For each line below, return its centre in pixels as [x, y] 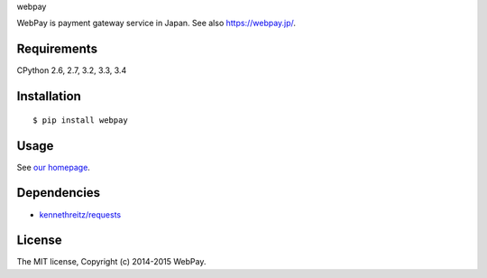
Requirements [57, 49]
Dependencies [59, 193]
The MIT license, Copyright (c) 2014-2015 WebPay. [111, 262]
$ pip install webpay [80, 120]
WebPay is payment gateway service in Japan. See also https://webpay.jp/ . [156, 23]
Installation [49, 96]
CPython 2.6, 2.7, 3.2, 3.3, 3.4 [72, 70]
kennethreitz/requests [80, 214]
